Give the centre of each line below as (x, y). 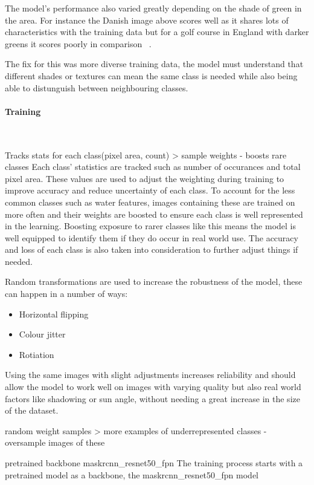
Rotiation (37, 354)
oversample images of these (55, 442)
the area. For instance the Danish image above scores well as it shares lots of (147, 20)
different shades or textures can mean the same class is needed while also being (151, 75)
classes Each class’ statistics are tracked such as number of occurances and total (153, 167)
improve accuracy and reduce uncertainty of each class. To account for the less (150, 190)
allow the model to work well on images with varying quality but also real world (153, 387)
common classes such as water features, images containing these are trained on (150, 202)
